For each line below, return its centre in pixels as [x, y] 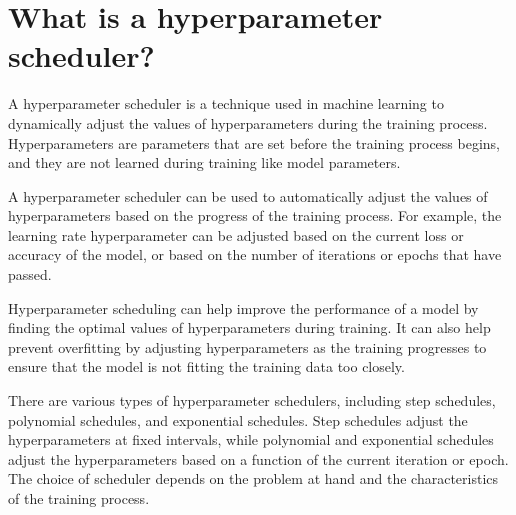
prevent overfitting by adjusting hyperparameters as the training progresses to [247, 346]
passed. [30, 274]
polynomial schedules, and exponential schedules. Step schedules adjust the [238, 419]
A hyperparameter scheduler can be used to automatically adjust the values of [248, 195]
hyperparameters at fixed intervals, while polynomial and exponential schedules [251, 439]
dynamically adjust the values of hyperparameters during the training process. [248, 122]
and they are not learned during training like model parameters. [204, 162]
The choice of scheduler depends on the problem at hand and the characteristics [253, 478]
